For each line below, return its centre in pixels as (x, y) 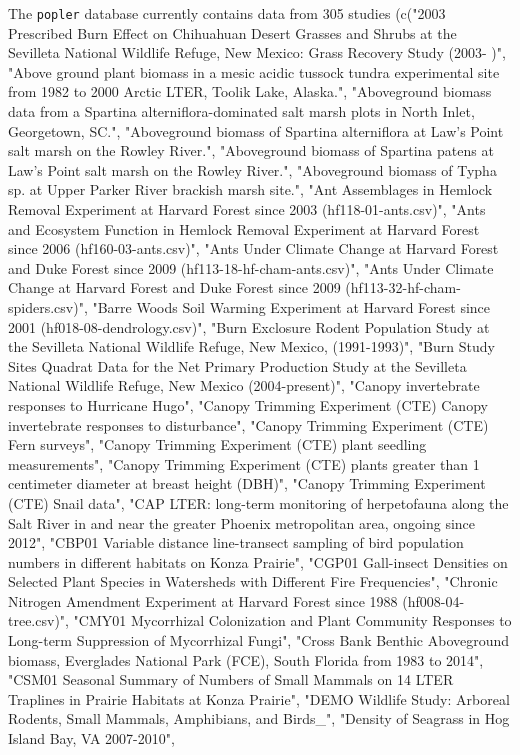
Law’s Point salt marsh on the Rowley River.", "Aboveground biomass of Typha (252, 169)
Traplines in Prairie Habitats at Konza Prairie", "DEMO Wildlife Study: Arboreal (259, 698)
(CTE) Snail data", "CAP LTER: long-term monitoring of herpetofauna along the (258, 502)
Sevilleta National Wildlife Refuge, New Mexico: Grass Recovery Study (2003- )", (257, 52)
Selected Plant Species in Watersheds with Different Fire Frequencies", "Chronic (253, 581)
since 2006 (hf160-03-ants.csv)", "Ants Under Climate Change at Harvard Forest (253, 248)
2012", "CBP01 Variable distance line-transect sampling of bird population (236, 542)
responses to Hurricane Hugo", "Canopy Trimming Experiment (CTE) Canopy (248, 404)
